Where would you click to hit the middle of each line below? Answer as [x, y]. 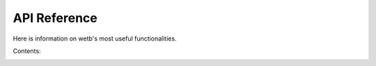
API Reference [55, 18]
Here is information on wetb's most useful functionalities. [95, 38]
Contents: [27, 51]
